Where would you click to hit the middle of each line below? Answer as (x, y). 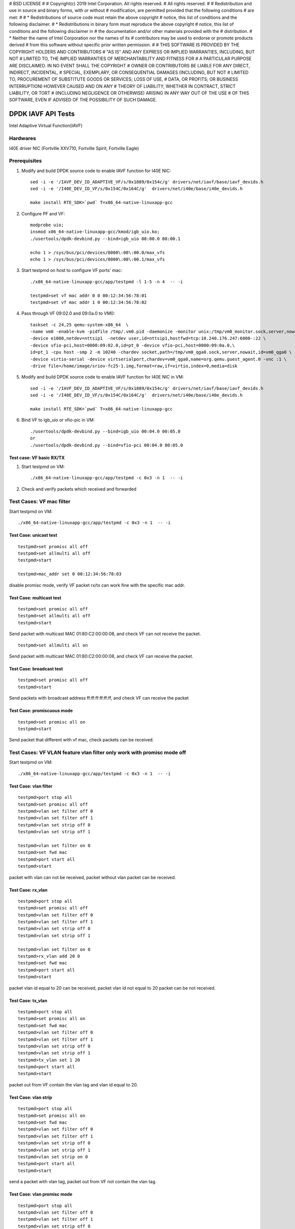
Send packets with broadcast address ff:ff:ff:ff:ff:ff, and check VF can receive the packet (99, 698)
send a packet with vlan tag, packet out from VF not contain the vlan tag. (83, 1182)
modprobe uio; (47, 225)
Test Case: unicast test (33, 535)
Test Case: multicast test (35, 598)
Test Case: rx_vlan (28, 890)
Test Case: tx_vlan (28, 1000)
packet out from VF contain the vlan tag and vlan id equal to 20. (74, 1084)
